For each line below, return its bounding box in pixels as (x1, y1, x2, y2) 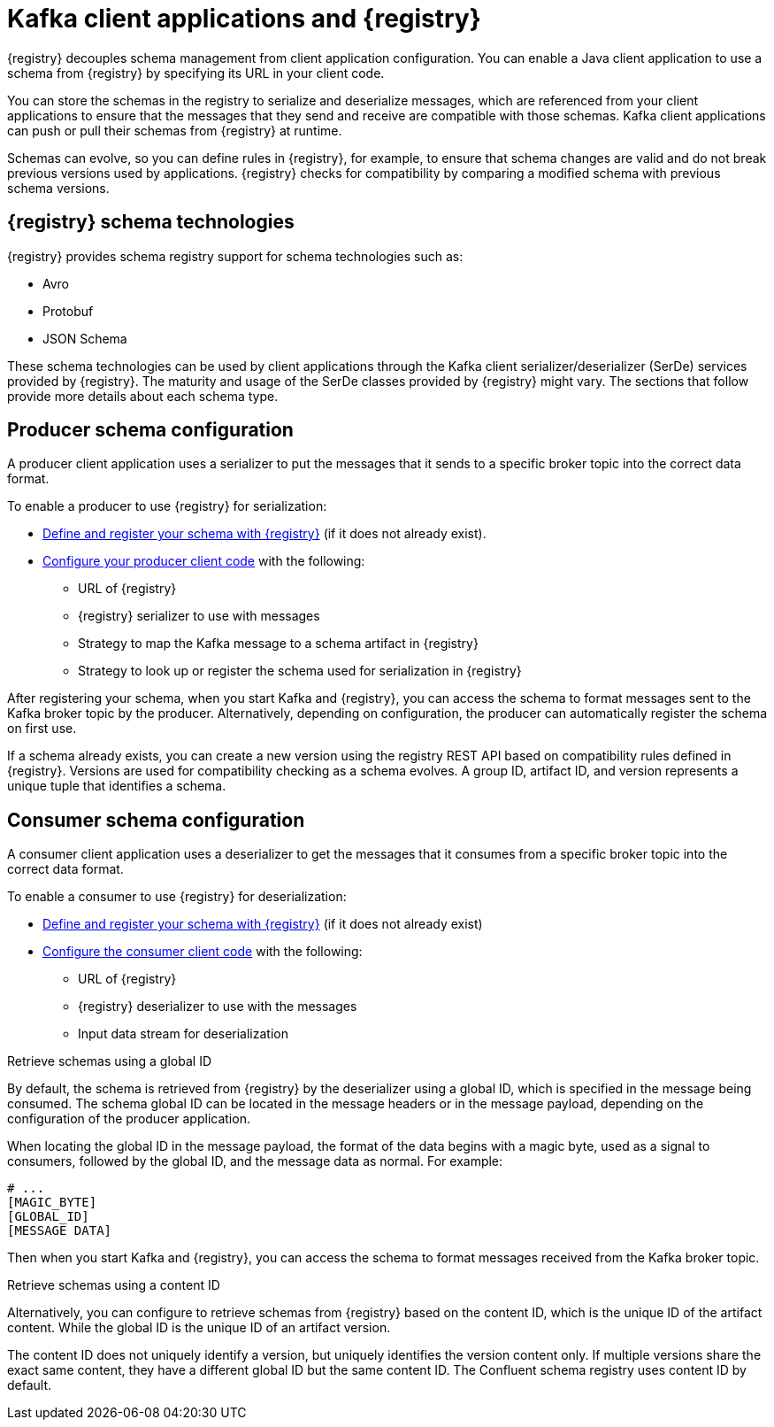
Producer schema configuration (7, 419, 294, 442)
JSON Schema (42, 330, 127, 346)
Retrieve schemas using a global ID (7, 1053, 211, 1069)
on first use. (7, 721, 77, 737)
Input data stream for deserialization (78, 1026, 288, 1042)
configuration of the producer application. (7, 1111, 250, 1127)
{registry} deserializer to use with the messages (78, 999, 357, 1014)
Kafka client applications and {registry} (7, 4, 481, 34)
